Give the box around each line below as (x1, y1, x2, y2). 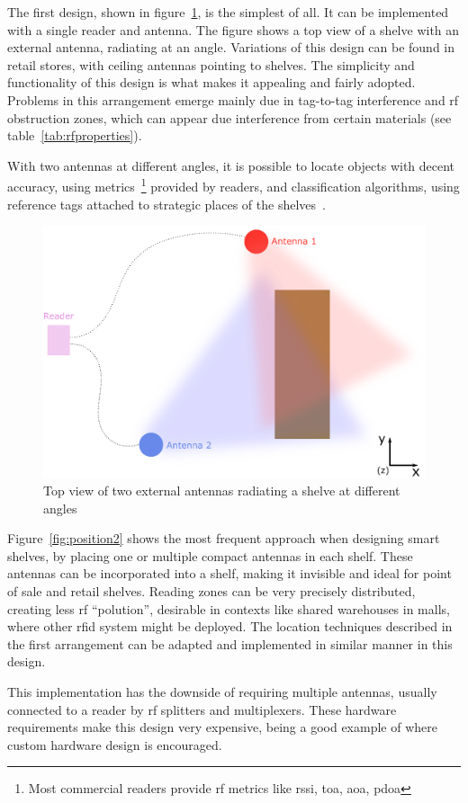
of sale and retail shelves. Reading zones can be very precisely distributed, (7, 582, 416, 601)
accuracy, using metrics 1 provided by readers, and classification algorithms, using (7, 174, 460, 195)
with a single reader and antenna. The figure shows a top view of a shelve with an (7, 20, 460, 39)
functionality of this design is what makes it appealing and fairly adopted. (7, 73, 416, 92)
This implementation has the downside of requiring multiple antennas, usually (7, 683, 437, 701)
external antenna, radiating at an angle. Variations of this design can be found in (7, 38, 455, 57)
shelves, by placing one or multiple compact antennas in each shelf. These (7, 546, 413, 565)
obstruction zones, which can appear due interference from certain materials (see (7, 108, 452, 127)
